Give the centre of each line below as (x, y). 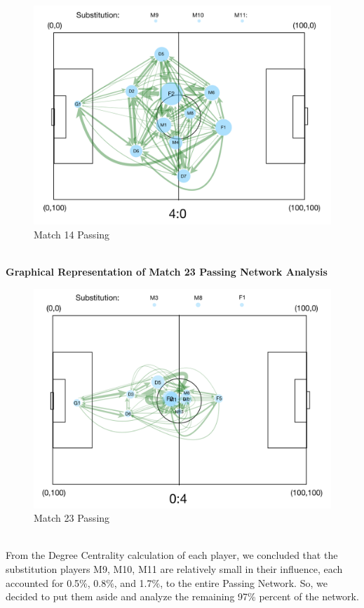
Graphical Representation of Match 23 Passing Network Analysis (167, 271)
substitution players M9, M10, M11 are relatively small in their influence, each (174, 568)
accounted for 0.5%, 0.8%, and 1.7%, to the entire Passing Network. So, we (167, 582)
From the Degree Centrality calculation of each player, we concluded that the (172, 555)
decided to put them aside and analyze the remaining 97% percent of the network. (182, 596)
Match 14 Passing (72, 234)
